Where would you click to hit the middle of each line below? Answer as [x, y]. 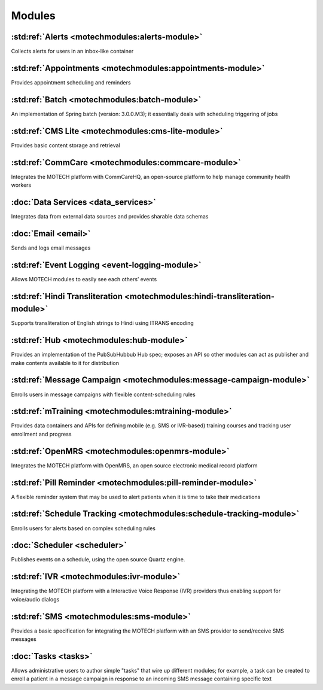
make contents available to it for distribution [65, 363]
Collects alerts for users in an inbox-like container [72, 51]
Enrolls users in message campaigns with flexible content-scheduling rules [103, 394]
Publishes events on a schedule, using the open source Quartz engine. [98, 560]
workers [21, 185]
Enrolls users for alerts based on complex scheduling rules [83, 528]
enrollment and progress [41, 434]
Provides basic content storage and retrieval [65, 145]
